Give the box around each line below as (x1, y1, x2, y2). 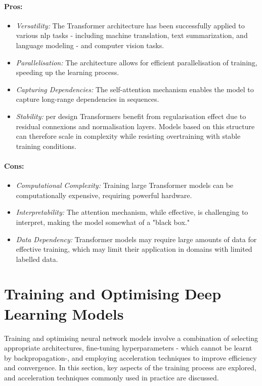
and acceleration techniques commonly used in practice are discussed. (4, 372, 219, 382)
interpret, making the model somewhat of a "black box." (16, 216, 190, 227)
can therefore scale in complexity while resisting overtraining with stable (16, 131, 241, 141)
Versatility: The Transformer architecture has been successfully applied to (16, 20, 245, 30)
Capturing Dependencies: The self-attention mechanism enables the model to (16, 84, 254, 94)
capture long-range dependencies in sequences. (16, 94, 159, 104)
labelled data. (16, 253, 58, 264)
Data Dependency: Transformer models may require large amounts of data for (16, 234, 257, 244)
